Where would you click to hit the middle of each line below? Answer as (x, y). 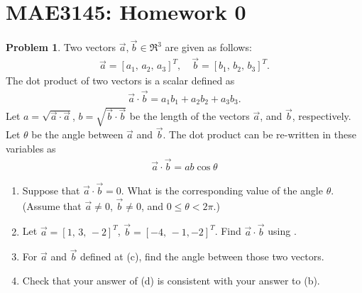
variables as (31, 148)
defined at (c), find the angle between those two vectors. (202, 256)
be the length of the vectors (190, 116)
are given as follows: (208, 47)
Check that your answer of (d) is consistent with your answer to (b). (171, 280)
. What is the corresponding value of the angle (222, 190)
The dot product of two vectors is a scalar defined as (120, 81)
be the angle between (77, 134)
